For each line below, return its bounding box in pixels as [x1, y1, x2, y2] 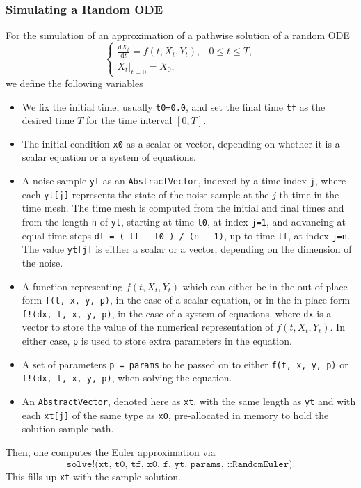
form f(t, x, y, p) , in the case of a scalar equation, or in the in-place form [22, 292, 351, 307]
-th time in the [275, 187, 339, 201]
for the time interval [86, 113, 173, 127]
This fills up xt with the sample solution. [6, 469, 181, 483]
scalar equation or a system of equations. [22, 150, 196, 164]
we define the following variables [6, 75, 143, 90]
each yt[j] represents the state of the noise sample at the [22, 187, 269, 201]
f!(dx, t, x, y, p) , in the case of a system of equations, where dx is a [22, 306, 332, 320]
